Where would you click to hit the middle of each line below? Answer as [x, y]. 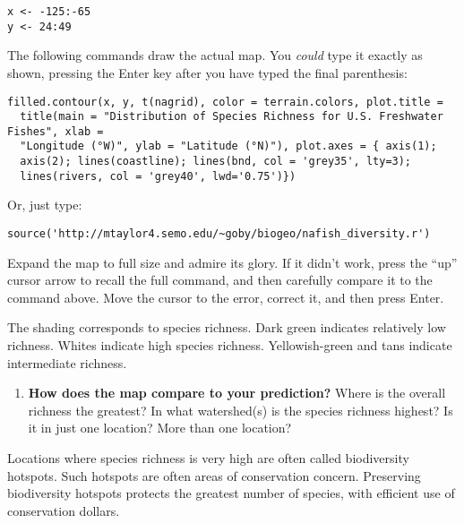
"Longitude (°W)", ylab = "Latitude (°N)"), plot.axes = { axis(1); [228, 146]
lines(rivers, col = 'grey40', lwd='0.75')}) [158, 176]
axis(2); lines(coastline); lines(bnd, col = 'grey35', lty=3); [216, 162]
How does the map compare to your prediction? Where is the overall [237, 393]
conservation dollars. [64, 510]
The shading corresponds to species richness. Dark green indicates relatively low [227, 327]
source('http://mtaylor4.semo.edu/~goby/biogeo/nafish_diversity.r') [219, 234]
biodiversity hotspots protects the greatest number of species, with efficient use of [231, 493]
